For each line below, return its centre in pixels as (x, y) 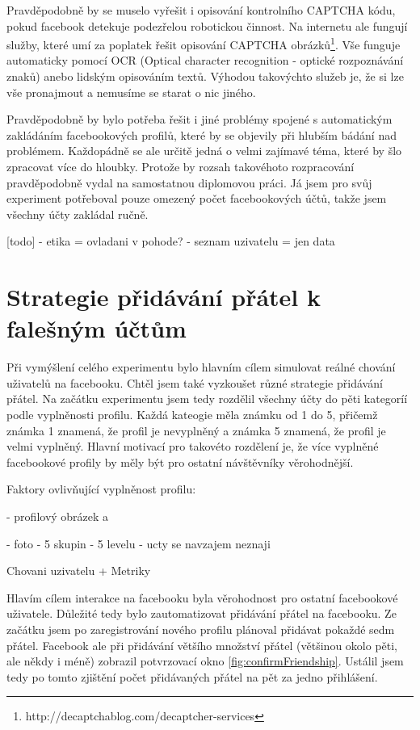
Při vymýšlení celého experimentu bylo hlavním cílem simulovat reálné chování (201, 367)
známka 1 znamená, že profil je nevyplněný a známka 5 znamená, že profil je (196, 430)
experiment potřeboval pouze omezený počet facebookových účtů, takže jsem (197, 198)
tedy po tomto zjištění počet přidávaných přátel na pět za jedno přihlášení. (192, 676)
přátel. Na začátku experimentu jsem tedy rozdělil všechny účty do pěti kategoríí (207, 399)
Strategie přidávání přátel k (164, 297)
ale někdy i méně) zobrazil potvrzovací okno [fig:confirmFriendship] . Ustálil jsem (205, 661)
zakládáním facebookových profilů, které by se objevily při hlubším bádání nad (202, 134)
